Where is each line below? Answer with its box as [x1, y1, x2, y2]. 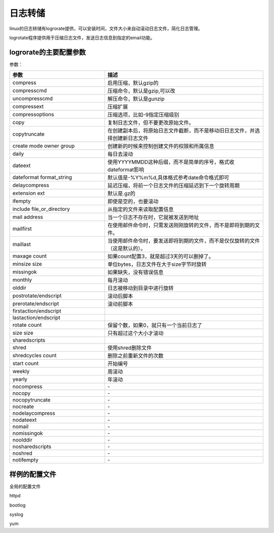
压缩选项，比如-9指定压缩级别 [107, 111, 180, 118]
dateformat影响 [107, 166, 145, 173]
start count [12, 360, 39, 367]
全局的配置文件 [9, 483, 41, 489]
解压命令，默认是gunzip [107, 96, 165, 103]
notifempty [12, 456, 39, 463]
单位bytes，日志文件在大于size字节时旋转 [107, 261, 207, 268]
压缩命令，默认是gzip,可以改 [107, 87, 176, 95]
